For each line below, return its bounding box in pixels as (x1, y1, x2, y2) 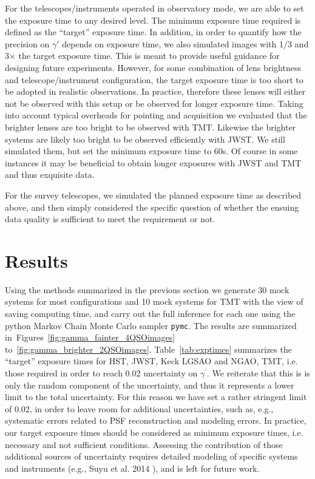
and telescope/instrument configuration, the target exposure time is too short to (5, 73, 303, 86)
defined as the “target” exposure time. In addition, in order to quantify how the (5, 25, 302, 38)
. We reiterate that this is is (207, 367, 310, 379)
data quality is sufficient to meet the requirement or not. (5, 212, 215, 225)
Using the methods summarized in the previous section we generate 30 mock (5, 283, 290, 296)
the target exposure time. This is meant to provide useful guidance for (18, 49, 280, 62)
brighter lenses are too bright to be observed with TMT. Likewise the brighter (5, 120, 296, 133)
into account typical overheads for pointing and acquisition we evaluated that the (5, 109, 307, 121)
